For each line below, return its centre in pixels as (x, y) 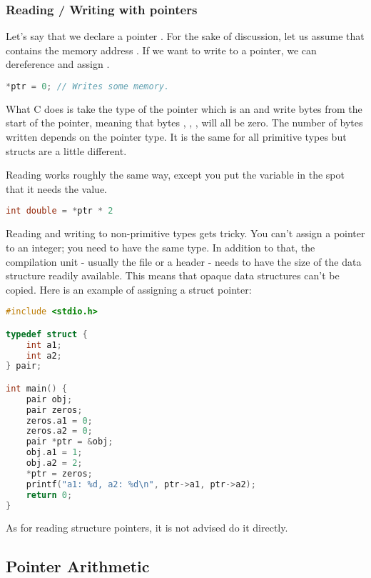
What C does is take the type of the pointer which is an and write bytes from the (184, 108)
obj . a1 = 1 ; (54, 453)
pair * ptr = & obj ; (70, 442)
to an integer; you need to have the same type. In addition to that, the (161, 247)
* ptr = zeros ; (59, 473)
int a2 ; (44, 355)
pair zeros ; (54, 410)
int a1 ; (44, 345)
